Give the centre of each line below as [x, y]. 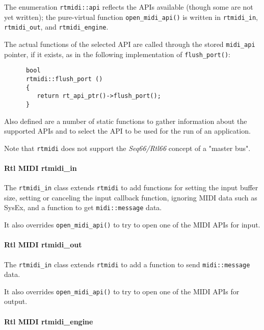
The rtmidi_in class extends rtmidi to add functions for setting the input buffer [131, 187]
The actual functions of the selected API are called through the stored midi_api [130, 44]
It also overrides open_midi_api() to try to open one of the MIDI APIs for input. [132, 225]
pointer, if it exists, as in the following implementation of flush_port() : [117, 54]
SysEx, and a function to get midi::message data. [83, 207]
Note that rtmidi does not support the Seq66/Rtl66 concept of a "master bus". [127, 148]
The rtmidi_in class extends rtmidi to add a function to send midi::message [127, 264]
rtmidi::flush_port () [64, 79]
